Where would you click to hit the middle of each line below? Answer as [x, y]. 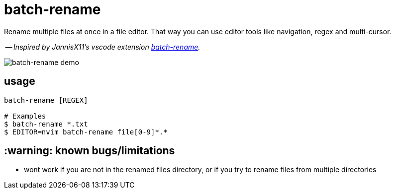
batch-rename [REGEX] [46, 100]
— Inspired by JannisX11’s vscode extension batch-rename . [103, 47]
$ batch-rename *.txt [46, 124]
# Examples [25, 116]
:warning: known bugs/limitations [90, 151]
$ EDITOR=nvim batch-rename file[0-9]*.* [86, 132]
